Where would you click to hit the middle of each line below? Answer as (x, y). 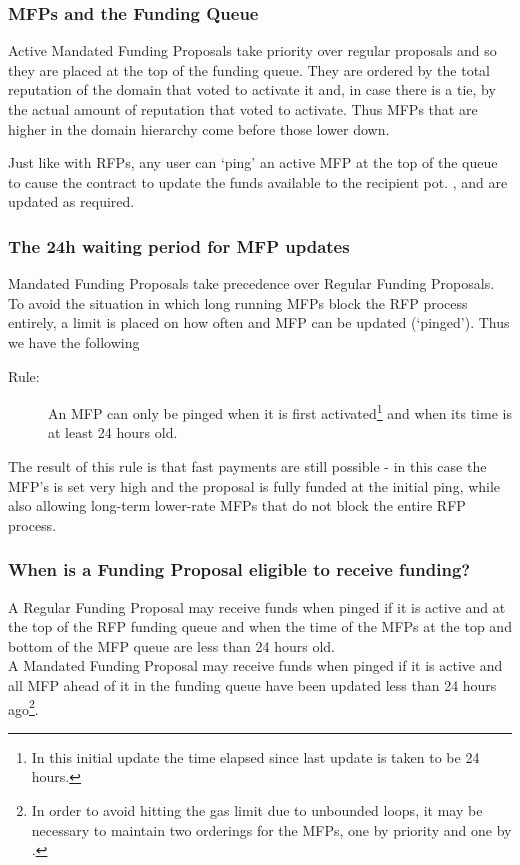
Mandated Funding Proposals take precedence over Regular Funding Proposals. (251, 283)
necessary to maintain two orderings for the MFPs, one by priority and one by (271, 829)
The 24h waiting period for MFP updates (179, 245)
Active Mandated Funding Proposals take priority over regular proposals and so (252, 50)
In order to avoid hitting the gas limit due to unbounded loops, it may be (257, 810)
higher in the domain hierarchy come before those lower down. (199, 128)
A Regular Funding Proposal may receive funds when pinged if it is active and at (257, 606)
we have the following (74, 341)
